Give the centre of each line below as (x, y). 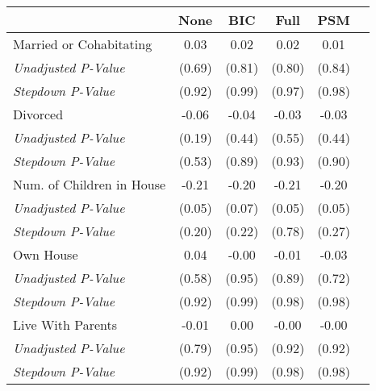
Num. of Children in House (90, 184)
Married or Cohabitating (83, 44)
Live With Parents (65, 324)
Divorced (38, 114)
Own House (46, 254)
